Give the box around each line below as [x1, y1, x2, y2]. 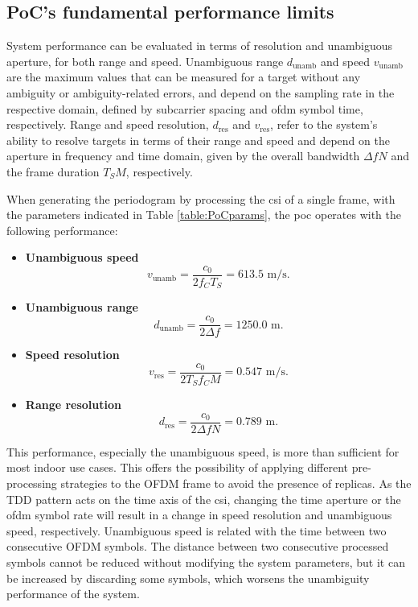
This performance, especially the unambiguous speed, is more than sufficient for [6, 443, 400, 460]
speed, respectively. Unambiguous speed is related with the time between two [6, 522, 387, 539]
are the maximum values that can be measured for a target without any [6, 68, 361, 85]
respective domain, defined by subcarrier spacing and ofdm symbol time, [6, 100, 363, 117]
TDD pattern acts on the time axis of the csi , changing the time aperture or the [6, 490, 401, 507]
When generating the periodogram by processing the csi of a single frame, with [6, 190, 395, 207]
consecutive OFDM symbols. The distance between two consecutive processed [6, 538, 389, 555]
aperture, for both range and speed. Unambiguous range [6, 52, 284, 69]
